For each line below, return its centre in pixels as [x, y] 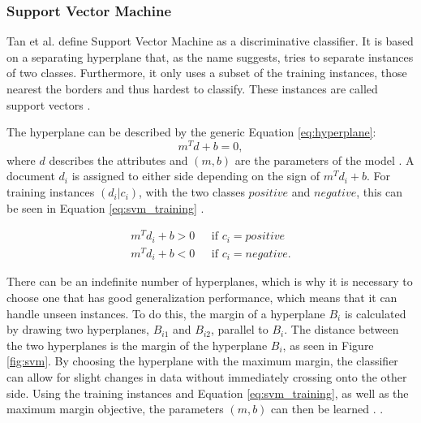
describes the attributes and [118, 160]
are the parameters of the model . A [324, 160]
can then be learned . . [327, 409]
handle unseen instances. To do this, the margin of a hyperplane [166, 313]
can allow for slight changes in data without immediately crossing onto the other [207, 376]
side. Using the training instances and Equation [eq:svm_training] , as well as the [208, 393]
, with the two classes [192, 192]
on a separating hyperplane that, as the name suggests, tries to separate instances [210, 56]
